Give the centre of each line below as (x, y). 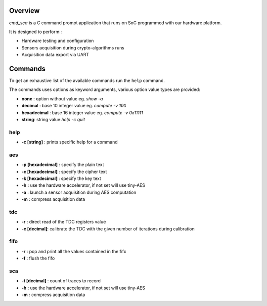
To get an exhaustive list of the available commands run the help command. (87, 80)
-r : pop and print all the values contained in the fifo (74, 251)
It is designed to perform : (36, 32)
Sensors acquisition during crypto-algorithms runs (73, 47)
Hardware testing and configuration (58, 41)
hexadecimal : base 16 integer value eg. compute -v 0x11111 (82, 112)
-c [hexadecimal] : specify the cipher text (64, 172)
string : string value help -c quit (53, 119)
